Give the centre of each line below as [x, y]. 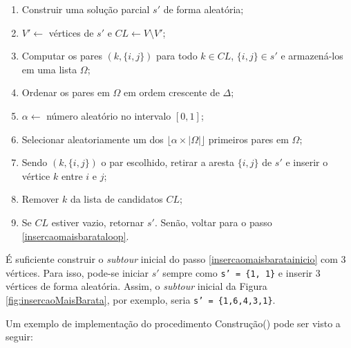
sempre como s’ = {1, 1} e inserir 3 [241, 272]
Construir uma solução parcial [86, 9]
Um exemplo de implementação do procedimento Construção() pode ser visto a [173, 323]
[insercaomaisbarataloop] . [75, 236]
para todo [177, 56]
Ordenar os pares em [66, 92]
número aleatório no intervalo [109, 115]
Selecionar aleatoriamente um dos [93, 139]
